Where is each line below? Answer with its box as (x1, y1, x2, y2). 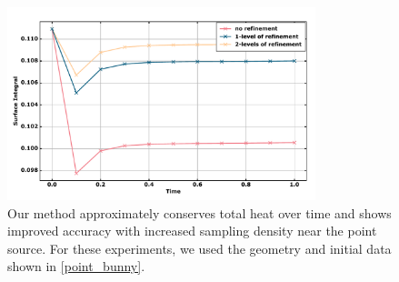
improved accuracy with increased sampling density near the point (7, 221, 377, 240)
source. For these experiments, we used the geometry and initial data (7, 238, 392, 257)
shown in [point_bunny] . (7, 257, 145, 276)
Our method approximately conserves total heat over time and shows (7, 203, 392, 222)
